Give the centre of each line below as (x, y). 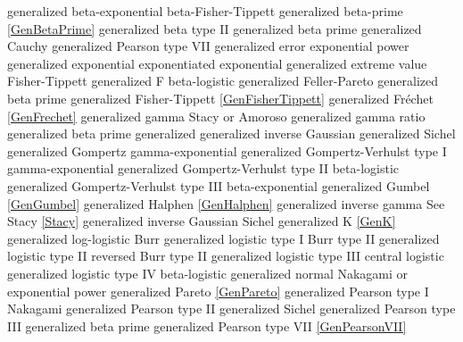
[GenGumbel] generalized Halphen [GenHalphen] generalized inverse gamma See (226, 203)
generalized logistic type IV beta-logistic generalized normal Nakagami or (208, 273)
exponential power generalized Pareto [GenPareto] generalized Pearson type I (218, 291)
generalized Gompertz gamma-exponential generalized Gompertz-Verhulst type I (227, 150)
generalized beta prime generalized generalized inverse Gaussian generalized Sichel (231, 133)
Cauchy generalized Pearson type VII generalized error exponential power (208, 46)
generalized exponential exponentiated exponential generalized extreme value (217, 63)
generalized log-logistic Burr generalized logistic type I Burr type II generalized (223, 238)
